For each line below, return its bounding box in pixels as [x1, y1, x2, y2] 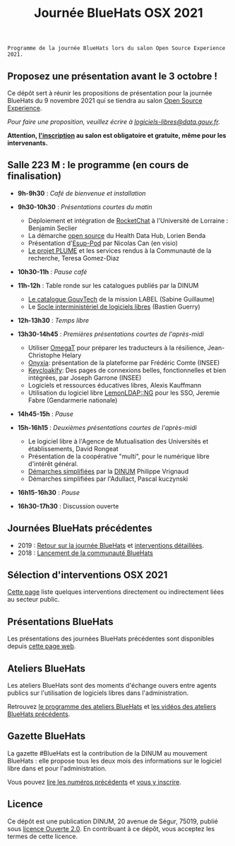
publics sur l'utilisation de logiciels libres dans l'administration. [7, 689, 189, 697]
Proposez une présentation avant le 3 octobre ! [7, 70, 217, 82]
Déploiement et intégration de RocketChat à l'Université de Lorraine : [28, 216, 229, 225]
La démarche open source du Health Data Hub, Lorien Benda [28, 231, 206, 239]
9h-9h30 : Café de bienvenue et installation [17, 189, 146, 197]
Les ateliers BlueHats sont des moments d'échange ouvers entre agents [7, 681, 217, 690]
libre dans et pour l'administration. [7, 764, 107, 773]
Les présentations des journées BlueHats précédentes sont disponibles [7, 634, 215, 643]
